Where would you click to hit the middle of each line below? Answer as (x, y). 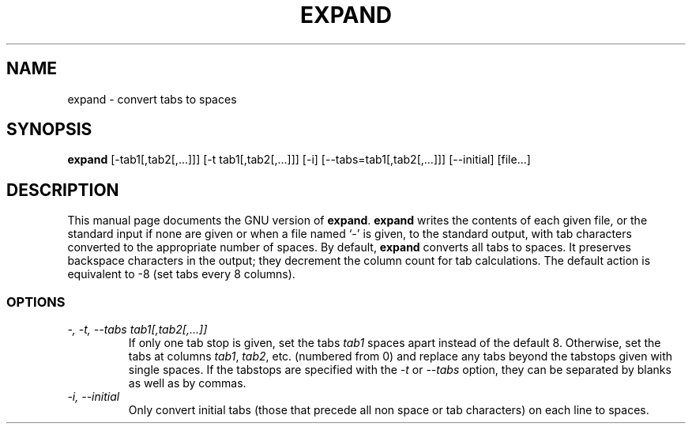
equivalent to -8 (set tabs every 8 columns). (181, 274)
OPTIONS (36, 302)
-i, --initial (94, 397)
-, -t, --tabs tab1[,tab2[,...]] (137, 330)
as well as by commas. (187, 383)
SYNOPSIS (49, 130)
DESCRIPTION (63, 190)
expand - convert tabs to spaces (152, 99)
